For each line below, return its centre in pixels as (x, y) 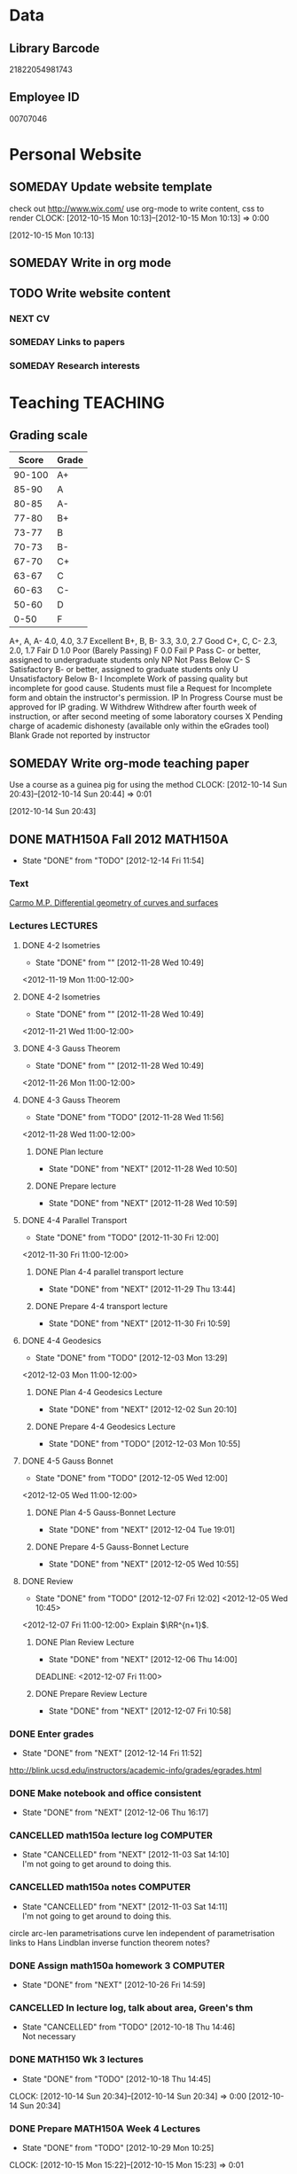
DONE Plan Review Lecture (85, 1642)
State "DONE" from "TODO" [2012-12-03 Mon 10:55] (145, 1443)
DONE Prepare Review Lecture (91, 1693)
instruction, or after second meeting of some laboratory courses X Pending (146, 717)
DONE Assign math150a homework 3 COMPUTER (117, 1966)
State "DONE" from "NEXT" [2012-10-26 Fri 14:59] (113, 1985)
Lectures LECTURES (54, 926)
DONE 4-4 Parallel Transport (74, 1220)
